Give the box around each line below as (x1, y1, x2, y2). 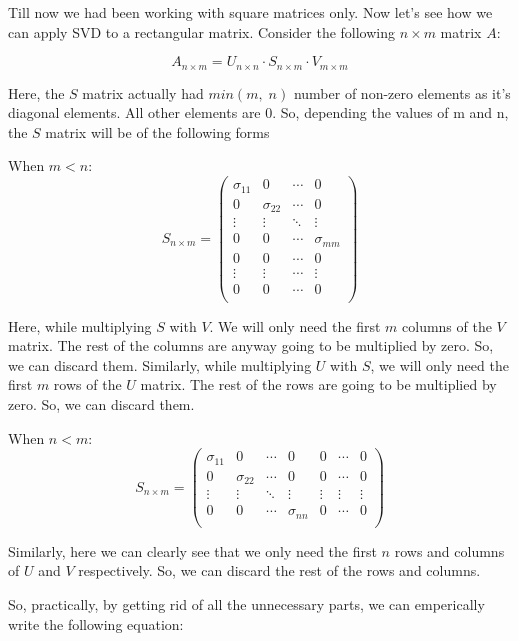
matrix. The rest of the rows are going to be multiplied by (140, 374, 497, 395)
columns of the (402, 315, 492, 336)
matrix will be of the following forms (45, 121, 270, 142)
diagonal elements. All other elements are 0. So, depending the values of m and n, (8, 102, 509, 123)
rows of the (53, 374, 122, 395)
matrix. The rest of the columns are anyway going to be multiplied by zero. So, (8, 335, 494, 356)
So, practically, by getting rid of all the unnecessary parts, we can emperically (8, 594, 485, 615)
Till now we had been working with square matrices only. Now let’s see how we (8, 2, 493, 22)
